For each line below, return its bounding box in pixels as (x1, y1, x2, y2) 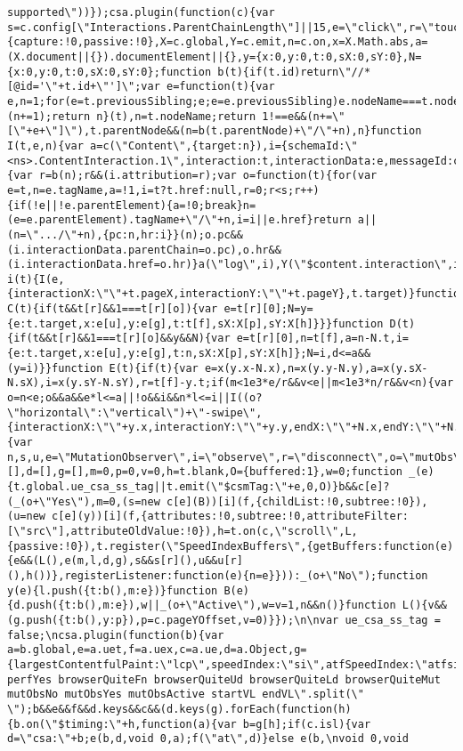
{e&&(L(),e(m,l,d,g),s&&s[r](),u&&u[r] (7, 554, 243, 568)
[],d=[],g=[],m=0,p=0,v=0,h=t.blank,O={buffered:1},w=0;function (7, 465, 402, 479)
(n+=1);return (7, 109, 91, 123)
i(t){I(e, (7, 272, 65, 286)
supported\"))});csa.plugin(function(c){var (7, 6, 275, 19)
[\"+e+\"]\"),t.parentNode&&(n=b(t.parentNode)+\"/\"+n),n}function (7, 125, 422, 138)
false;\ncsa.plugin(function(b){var (7, 628, 224, 642)
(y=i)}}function (7, 361, 103, 375)
